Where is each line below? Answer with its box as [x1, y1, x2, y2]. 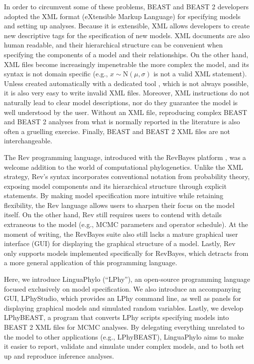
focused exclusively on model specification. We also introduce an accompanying [4, 283, 241, 294]
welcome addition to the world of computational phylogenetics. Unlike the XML [4, 161, 243, 172]
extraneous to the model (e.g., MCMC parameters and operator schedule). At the [4, 219, 248, 229]
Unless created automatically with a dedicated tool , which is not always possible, [4, 78, 249, 88]
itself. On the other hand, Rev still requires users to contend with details [4, 209, 222, 220]
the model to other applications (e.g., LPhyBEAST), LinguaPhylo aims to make [4, 331, 244, 341]
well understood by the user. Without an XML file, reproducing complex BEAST [4, 107, 247, 117]
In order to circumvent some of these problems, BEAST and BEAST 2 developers [4, 1, 249, 11]
